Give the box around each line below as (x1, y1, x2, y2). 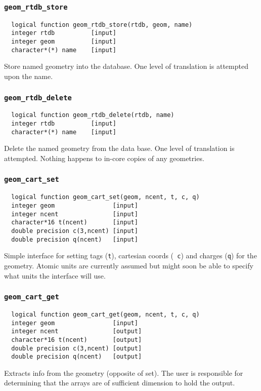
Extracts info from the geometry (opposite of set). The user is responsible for (4, 367, 243, 378)
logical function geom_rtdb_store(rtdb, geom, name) (11, 21, 193, 28)
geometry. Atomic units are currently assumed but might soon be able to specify (4, 260, 253, 270)
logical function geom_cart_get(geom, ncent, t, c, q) (11, 310, 200, 318)
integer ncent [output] (11, 328, 142, 335)
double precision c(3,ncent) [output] (11, 344, 142, 352)
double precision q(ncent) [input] (11, 236, 138, 243)
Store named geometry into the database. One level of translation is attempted (4, 61, 248, 71)
